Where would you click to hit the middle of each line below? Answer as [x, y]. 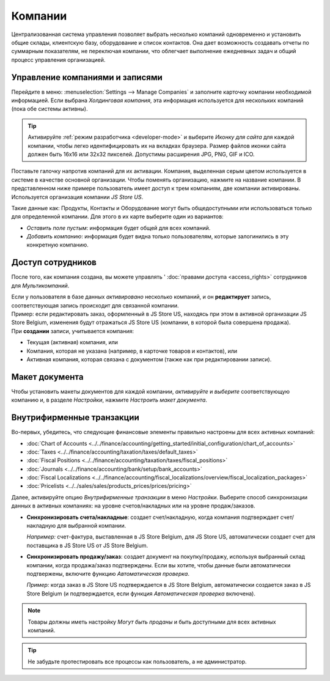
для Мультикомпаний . [40, 285]
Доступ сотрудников [54, 263]
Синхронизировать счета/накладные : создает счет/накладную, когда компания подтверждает [153, 517]
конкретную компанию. [57, 245]
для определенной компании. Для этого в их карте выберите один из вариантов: [117, 216]
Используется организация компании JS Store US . [77, 197]
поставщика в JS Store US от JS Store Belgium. [87, 545]
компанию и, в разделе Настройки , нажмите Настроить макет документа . [109, 400]
